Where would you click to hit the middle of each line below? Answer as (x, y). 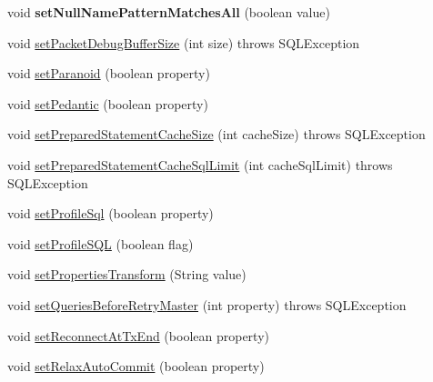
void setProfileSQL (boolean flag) (101, 243)
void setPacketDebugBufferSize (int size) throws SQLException (184, 42)
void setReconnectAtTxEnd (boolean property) (138, 335)
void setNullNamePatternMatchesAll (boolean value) (169, 12)
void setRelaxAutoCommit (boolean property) (136, 366)
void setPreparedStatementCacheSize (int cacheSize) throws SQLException (216, 134)
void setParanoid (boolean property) (109, 73)
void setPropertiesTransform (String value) (127, 274)
